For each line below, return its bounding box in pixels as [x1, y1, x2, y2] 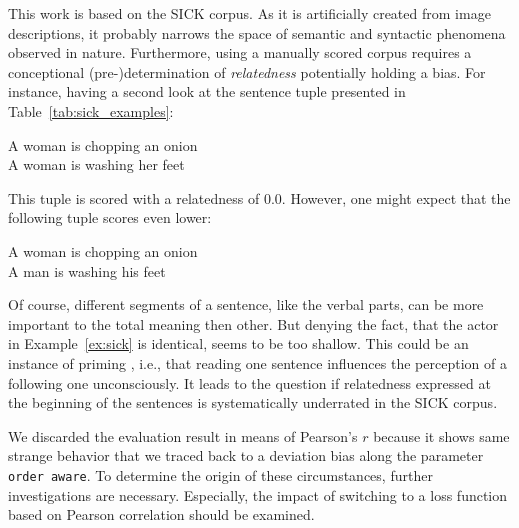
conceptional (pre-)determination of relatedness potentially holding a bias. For [8, 61, 486, 82]
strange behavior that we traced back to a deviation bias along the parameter [8, 445, 484, 466]
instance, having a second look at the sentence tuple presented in [8, 81, 406, 102]
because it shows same [373, 425, 510, 446]
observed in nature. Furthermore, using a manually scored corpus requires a [8, 42, 472, 63]
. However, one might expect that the [281, 187, 511, 208]
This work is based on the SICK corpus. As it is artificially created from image [8, 3, 491, 23]
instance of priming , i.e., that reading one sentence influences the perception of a [8, 352, 507, 373]
